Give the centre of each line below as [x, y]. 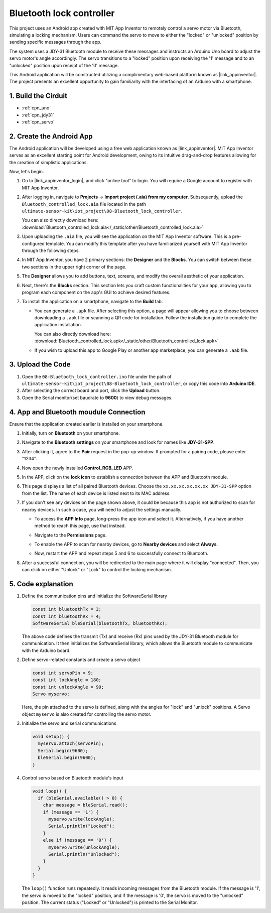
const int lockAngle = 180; [67, 680]
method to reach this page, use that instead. [80, 526]
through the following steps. [51, 250]
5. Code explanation [41, 584]
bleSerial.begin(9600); [67, 758]
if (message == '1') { [71, 812]
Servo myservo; [51, 694]
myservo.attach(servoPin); [71, 744]
